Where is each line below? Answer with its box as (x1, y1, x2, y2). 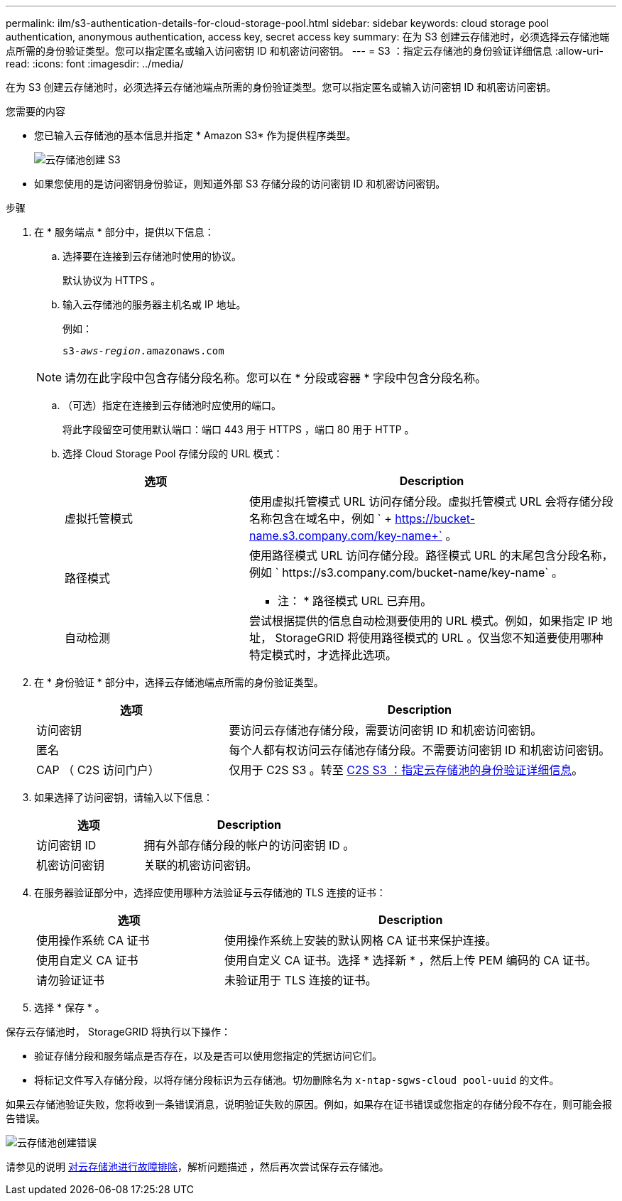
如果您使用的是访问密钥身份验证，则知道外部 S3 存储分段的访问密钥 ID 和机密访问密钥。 (34, 178, 446, 190)
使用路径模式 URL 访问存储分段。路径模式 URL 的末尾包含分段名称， (249, 548, 613, 563)
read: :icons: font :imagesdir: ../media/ (6, 58, 184, 70)
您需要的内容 (6, 105, 65, 117)
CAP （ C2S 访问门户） (36, 763, 160, 777)
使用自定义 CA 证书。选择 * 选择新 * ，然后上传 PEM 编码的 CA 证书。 (224, 953, 597, 967)
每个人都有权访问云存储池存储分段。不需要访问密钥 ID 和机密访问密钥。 (229, 743, 611, 757)
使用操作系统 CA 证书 (36, 933, 150, 947)
